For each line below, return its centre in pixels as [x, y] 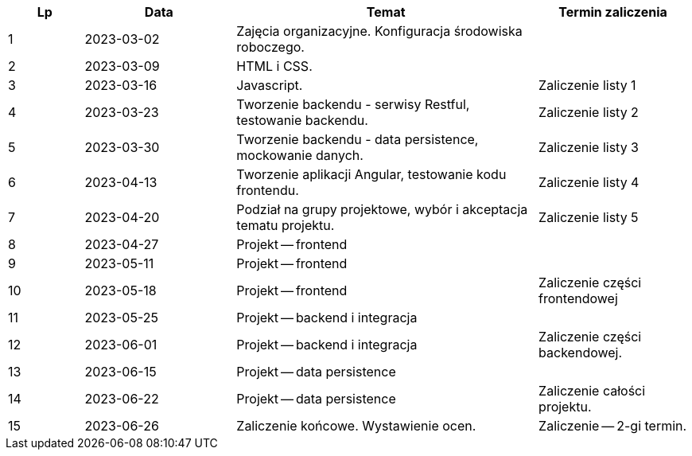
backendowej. [581, 353]
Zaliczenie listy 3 [589, 147]
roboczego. [270, 47]
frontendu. [268, 190]
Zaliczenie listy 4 [589, 182]
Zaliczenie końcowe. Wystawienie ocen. [356, 426]
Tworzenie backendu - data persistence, [358, 139]
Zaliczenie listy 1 [587, 85]
